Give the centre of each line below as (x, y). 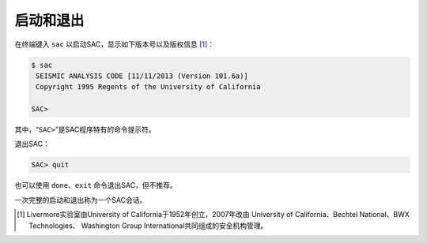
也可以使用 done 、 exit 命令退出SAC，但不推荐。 (96, 185)
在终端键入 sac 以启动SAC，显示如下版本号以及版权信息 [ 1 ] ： (115, 44)
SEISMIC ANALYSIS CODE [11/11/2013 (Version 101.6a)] (142, 76)
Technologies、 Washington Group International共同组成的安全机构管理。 (148, 226)
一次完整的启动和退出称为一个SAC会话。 (81, 200)
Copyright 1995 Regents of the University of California (148, 87)
